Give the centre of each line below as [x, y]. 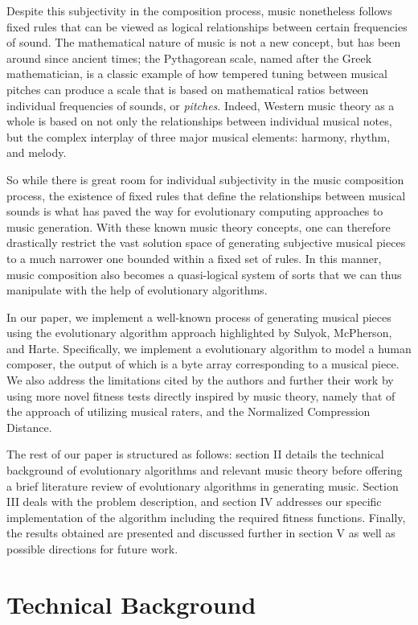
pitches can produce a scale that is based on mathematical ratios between [188, 89]
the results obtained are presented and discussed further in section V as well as [201, 533]
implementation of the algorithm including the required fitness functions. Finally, [206, 517]
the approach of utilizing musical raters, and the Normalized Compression [189, 411]
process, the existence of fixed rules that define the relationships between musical [206, 195]
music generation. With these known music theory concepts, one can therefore [199, 226]
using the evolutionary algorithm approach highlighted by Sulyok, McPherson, [199, 333]
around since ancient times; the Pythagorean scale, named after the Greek [189, 58]
